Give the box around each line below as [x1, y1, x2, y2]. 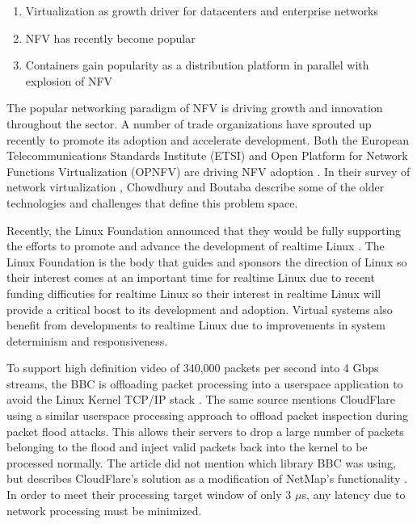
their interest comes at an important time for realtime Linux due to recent [6, 269, 375, 286]
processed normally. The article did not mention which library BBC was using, [6, 454, 396, 471]
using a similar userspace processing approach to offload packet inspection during [6, 407, 408, 424]
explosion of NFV [25, 72, 113, 89]
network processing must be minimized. [6, 501, 202, 518]
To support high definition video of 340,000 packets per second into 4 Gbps [6, 359, 379, 376]
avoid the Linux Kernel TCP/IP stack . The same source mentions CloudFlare [6, 391, 396, 408]
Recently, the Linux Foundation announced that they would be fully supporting [6, 221, 402, 238]
